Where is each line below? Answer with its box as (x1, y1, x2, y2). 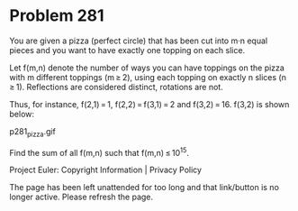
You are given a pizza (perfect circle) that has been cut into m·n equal (9, 35, 268, 46)
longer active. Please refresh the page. (9, 191, 154, 203)
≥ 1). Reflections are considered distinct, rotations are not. (9, 81, 223, 92)
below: (9, 108, 34, 119)
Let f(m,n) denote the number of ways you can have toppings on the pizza (9, 62, 285, 73)
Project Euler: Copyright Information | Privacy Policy (9, 164, 203, 176)
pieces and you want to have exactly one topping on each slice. (9, 44, 246, 55)
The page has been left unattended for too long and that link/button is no (9, 182, 279, 193)
